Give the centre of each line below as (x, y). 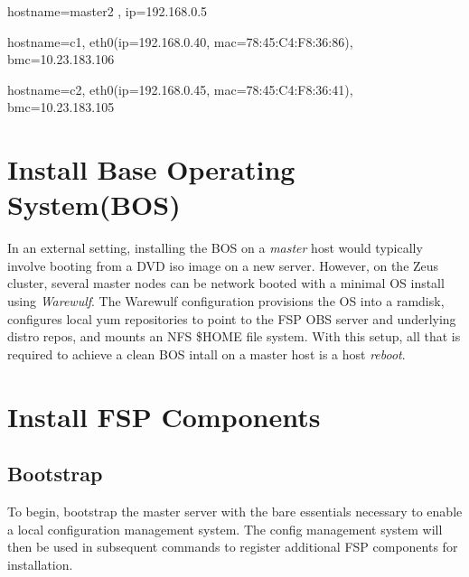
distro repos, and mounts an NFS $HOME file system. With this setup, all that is (234, 336)
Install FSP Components (164, 416)
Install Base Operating (151, 169)
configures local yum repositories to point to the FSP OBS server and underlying (232, 318)
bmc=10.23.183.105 (61, 107)
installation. (40, 564)
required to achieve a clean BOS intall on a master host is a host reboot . (206, 354)
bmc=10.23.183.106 (61, 59)
